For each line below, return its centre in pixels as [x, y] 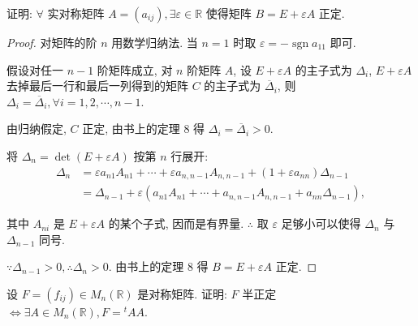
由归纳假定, [37, 129]
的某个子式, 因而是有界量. [176, 223]
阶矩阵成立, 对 [135, 69]
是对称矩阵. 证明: [182, 293]
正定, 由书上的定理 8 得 [144, 129]
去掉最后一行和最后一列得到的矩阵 [97, 86]
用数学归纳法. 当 [155, 42]
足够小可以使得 [321, 223]
